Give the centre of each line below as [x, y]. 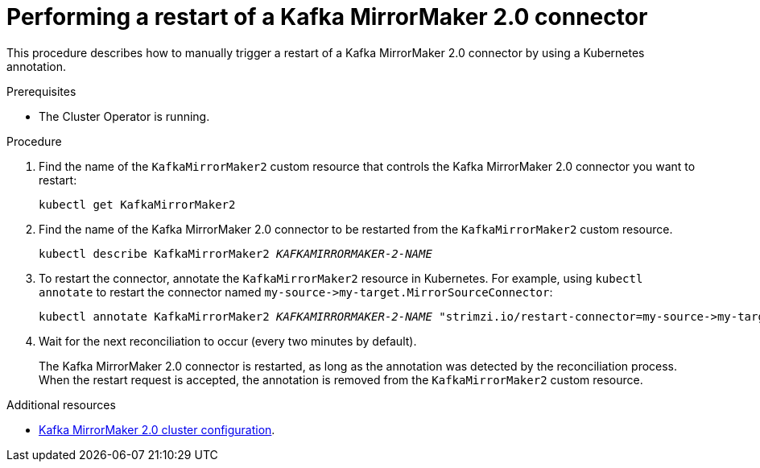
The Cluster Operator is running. [124, 116]
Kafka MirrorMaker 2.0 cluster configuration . [157, 429]
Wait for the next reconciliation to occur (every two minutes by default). [228, 341]
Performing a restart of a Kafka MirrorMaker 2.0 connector [327, 17]
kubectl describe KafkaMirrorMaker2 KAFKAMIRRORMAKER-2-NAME [235, 253]
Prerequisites [41, 91]
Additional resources [61, 404]
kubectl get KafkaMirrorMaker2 [137, 204]
